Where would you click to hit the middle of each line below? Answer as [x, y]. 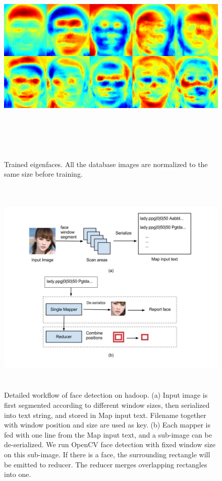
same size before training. [43, 174]
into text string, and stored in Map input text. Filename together [105, 415]
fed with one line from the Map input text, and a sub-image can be [108, 434]
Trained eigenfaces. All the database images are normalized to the [106, 164]
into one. [18, 474]
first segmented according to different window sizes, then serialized [107, 405]
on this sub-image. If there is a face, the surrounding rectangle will [107, 454]
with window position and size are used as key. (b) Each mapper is [107, 425]
